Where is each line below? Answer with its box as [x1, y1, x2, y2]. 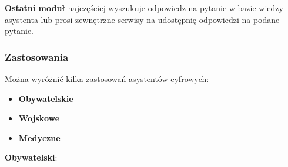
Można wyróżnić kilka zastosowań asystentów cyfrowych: [5, 73, 209, 84]
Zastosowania [5, 49, 69, 64]
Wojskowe [18, 112, 60, 124]
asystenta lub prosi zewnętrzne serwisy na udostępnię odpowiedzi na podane [5, 13, 280, 25]
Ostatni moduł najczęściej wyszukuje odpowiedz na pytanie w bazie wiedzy [5, 2, 283, 13]
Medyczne [18, 131, 61, 144]
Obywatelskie [18, 92, 73, 104]
